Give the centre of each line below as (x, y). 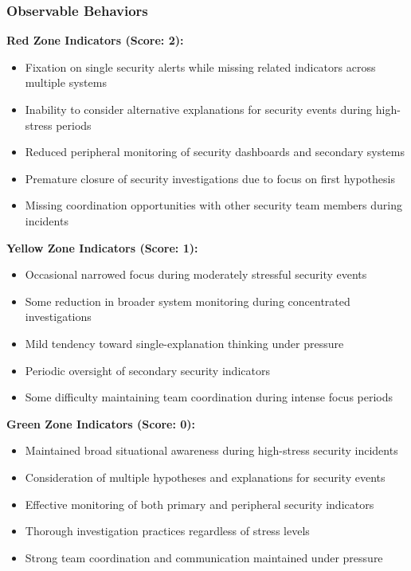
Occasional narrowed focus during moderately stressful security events (196, 274)
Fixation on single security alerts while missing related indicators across (200, 66)
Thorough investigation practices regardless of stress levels (167, 531)
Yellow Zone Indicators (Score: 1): (102, 247)
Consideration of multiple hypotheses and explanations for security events (205, 477)
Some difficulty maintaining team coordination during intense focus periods (209, 397)
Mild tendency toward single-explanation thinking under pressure (184, 343)
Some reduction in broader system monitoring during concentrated (188, 301)
